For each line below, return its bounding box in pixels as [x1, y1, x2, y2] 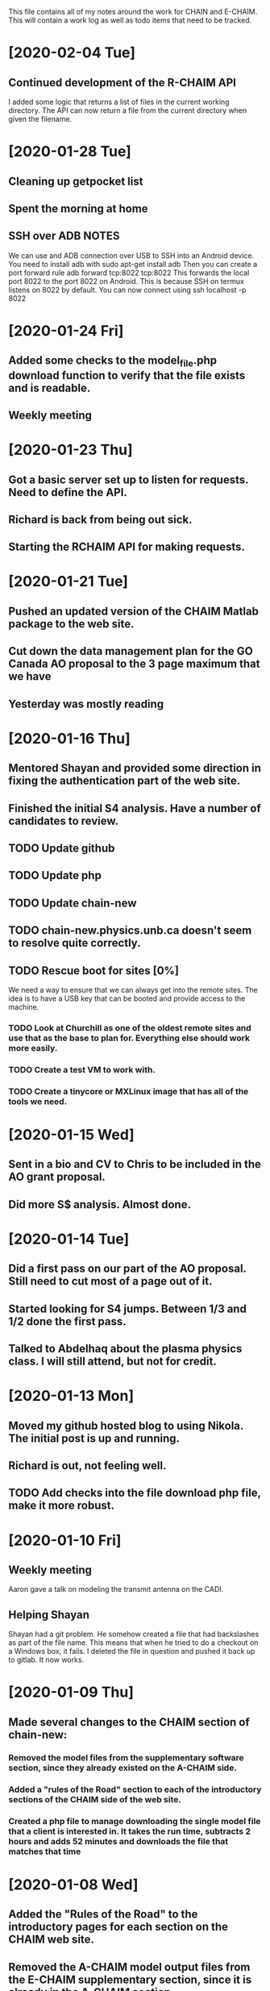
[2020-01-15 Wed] [8, 1125, 135, 1143]
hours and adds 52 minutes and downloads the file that [8, 1835, 229, 1847]
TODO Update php [8, 868, 102, 882]
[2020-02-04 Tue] [8, 44, 135, 62]
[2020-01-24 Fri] [8, 322, 124, 339]
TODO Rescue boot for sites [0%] [8, 964, 180, 977]
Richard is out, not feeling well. [8, 1459, 167, 1472]
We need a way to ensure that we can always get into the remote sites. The [8, 985, 258, 994]
